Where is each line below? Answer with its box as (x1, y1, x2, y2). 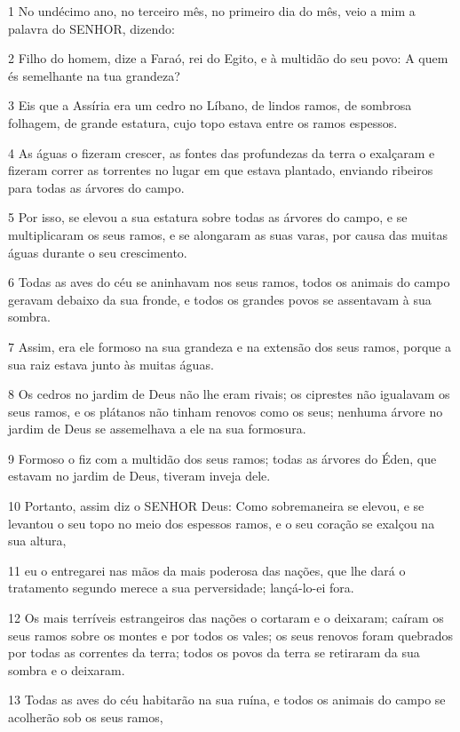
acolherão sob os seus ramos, (8, 708, 163, 726)
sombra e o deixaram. (8, 660, 125, 679)
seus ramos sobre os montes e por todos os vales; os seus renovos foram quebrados (8, 625, 453, 644)
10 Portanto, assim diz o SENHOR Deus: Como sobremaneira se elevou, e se (8, 497, 424, 515)
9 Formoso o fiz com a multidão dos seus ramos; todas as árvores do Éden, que (8, 449, 437, 467)
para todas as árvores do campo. (8, 178, 185, 196)
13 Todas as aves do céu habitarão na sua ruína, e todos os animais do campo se (8, 690, 446, 709)
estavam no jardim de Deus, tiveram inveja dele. (8, 466, 271, 485)
